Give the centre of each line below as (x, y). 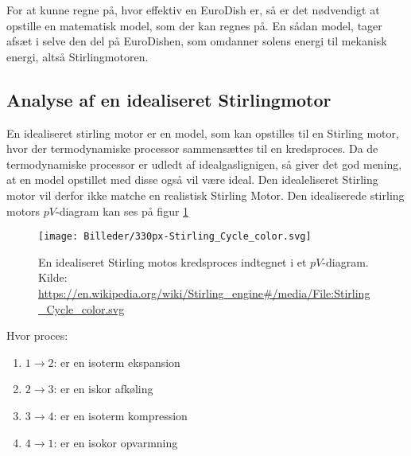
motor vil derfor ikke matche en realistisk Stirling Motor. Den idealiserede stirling (205, 195)
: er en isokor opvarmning (116, 442)
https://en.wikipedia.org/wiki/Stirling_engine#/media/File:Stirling (204, 292)
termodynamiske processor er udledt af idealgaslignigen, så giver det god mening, (204, 164)
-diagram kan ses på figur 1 (122, 210)
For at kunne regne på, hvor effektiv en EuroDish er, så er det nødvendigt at (193, 10)
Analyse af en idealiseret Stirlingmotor (169, 99)
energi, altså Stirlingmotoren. (78, 56)
